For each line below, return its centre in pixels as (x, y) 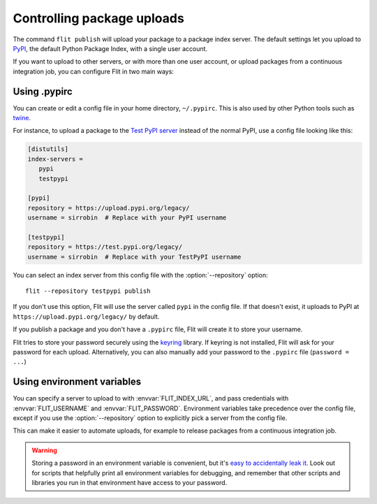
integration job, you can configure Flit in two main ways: (94, 71)
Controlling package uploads (98, 18)
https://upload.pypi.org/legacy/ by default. (86, 316)
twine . (22, 118)
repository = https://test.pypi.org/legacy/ (105, 247)
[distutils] (48, 149)
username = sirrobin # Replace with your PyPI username (127, 218)
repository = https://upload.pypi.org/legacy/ (109, 208)
